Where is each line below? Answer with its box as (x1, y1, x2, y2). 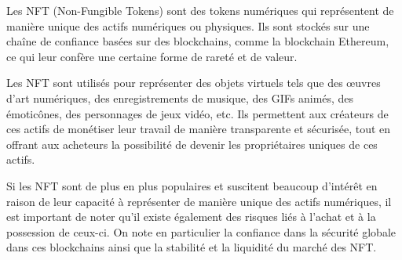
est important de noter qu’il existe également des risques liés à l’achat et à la (6, 208, 376, 225)
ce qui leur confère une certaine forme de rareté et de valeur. (6, 48, 298, 64)
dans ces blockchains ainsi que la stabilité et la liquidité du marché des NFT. (6, 239, 377, 255)
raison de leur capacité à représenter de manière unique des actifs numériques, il (6, 193, 392, 209)
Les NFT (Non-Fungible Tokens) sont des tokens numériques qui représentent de (6, 2, 394, 18)
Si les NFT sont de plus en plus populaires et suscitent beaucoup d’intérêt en (6, 177, 378, 193)
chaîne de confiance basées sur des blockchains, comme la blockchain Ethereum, (6, 33, 389, 49)
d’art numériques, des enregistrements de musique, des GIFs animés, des (6, 89, 354, 106)
